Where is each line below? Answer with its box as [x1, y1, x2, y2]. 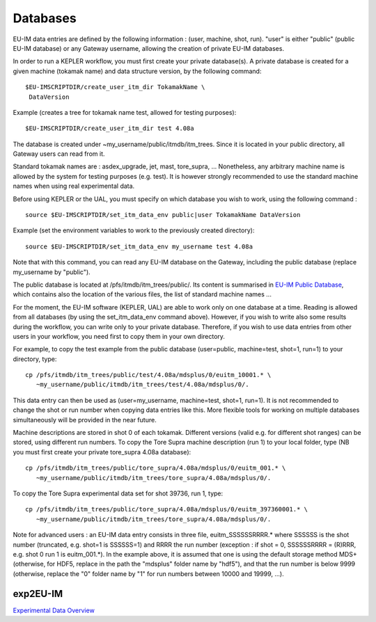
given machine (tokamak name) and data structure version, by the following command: [13, 67, 262, 75]
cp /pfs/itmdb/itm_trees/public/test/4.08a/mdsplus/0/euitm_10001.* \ [25, 371, 272, 379]
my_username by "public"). [13, 268, 91, 276]
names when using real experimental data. [13, 182, 135, 191]
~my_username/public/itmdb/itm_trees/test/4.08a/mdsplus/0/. [36, 381, 250, 389]
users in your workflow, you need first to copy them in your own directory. [13, 332, 226, 340]
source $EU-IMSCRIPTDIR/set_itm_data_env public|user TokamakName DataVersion [25, 211, 301, 219]
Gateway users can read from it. [13, 150, 105, 158]
